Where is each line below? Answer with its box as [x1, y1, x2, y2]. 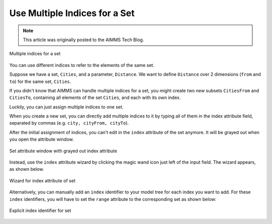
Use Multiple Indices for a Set [9, 8, 135, 19]
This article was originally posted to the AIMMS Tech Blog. [23, 37, 145, 43]
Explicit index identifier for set [9, 207, 72, 213]
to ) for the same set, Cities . [9, 78, 72, 84]
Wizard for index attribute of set [9, 177, 76, 183]
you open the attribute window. [9, 136, 74, 143]
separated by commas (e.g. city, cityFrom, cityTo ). [9, 120, 129, 126]
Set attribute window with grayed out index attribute [9, 148, 117, 154]
